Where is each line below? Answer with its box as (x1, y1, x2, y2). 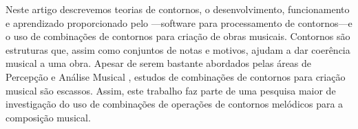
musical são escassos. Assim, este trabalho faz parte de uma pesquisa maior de (6, 83, 336, 97)
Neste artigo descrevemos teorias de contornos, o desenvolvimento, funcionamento (6, 2, 350, 16)
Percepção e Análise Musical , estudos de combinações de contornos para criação (6, 69, 346, 83)
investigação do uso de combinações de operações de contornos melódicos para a (6, 97, 344, 111)
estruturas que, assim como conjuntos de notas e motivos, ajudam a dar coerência (6, 42, 350, 57)
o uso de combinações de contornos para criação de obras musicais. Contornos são (6, 29, 350, 43)
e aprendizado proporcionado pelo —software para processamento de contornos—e (6, 15, 352, 30)
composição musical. (6, 110, 91, 124)
